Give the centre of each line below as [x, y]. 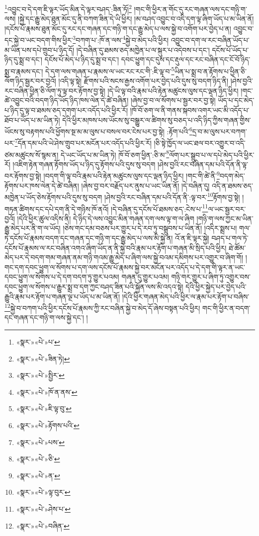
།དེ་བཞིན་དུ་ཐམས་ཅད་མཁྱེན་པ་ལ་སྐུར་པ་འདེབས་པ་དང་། [143, 49]
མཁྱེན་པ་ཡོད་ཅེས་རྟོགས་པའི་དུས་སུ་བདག [53, 197]
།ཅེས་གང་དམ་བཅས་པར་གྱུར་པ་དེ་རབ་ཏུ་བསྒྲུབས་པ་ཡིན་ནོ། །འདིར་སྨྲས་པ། [150, 228]
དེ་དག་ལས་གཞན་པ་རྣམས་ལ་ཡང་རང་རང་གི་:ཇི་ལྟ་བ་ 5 [110, 70]
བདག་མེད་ [232, 176]
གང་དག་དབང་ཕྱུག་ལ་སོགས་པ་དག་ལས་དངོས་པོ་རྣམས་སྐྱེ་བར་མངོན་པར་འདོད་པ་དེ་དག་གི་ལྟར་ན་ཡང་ [125, 267]
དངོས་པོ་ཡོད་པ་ [230, 49]
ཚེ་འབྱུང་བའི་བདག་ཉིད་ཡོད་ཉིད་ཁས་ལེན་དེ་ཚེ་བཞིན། [67, 100]
